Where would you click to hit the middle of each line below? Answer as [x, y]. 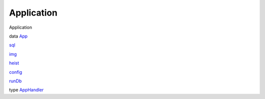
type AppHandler [26, 90]
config [15, 72]
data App [18, 36]
